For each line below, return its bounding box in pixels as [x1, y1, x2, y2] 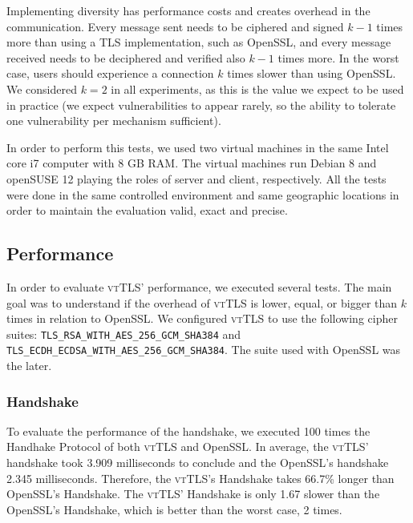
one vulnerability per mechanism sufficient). [6, 112, 221, 129]
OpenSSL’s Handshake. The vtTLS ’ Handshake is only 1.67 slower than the [6, 485, 380, 502]
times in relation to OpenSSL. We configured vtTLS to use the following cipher [6, 310, 398, 327]
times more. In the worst [277, 49, 399, 66]
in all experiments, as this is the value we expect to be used [111, 80, 404, 97]
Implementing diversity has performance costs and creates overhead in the [6, 2, 370, 18]
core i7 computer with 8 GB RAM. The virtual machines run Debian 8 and [6, 155, 377, 171]
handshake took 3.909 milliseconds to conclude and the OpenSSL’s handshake [6, 454, 389, 471]
